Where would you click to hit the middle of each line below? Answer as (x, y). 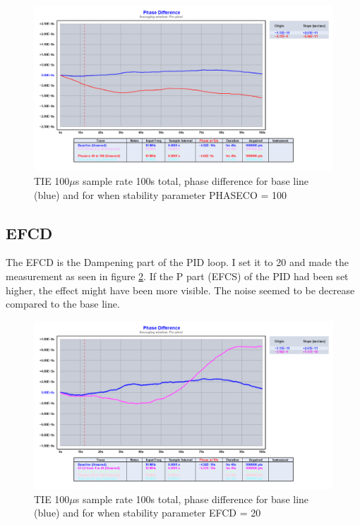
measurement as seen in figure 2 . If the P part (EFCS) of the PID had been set (177, 276)
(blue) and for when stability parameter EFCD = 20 (148, 513)
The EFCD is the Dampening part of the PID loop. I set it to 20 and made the (177, 262)
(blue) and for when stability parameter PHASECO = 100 (161, 194)
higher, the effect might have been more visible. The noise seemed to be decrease (180, 290)
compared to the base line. (63, 304)
